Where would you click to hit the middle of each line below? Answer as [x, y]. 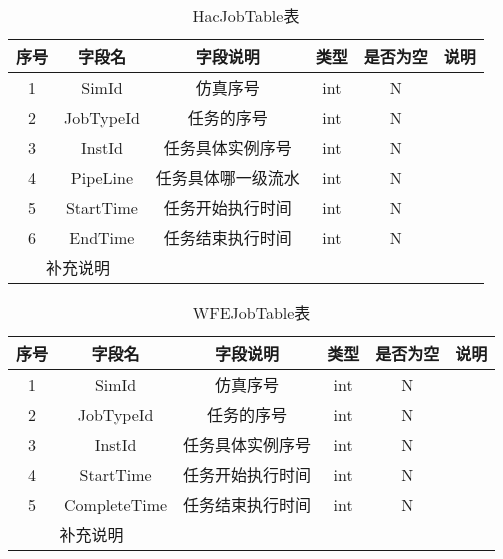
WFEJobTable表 [251, 312]
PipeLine [102, 177]
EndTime [102, 237]
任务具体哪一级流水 [227, 177]
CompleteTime [116, 504]
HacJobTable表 [246, 15]
